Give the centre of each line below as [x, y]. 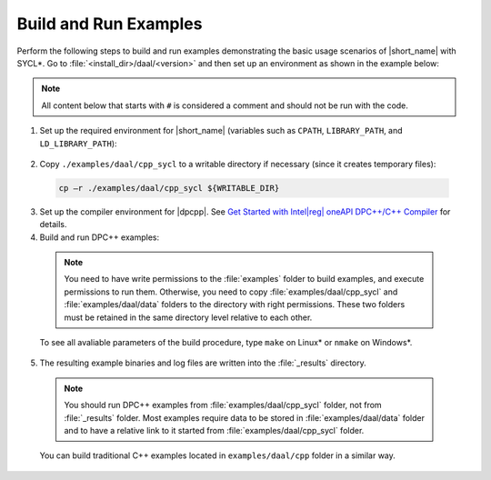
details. [53, 225]
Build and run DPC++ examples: [100, 237]
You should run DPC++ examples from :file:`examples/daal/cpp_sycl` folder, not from [223, 405]
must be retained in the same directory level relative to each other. [188, 317]
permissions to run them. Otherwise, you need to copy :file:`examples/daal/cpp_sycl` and [231, 292]
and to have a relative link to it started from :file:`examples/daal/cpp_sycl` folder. [214, 430]
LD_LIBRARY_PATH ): [78, 143]
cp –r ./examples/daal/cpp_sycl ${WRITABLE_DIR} [169, 188]
